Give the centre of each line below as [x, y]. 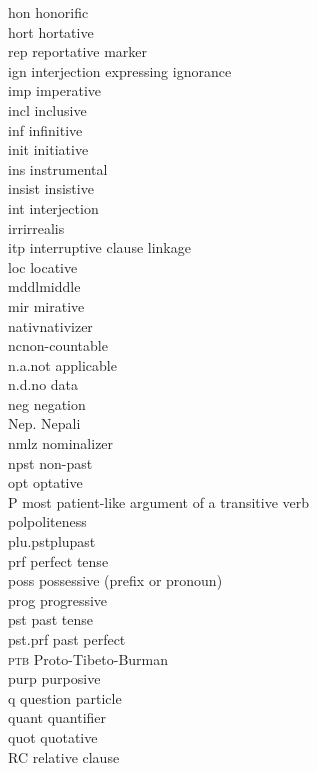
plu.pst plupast [52, 541]
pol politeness [47, 521]
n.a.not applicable [62, 364]
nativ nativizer [50, 325]
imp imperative [54, 90]
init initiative [48, 149]
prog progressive [58, 599]
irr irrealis [36, 227]
